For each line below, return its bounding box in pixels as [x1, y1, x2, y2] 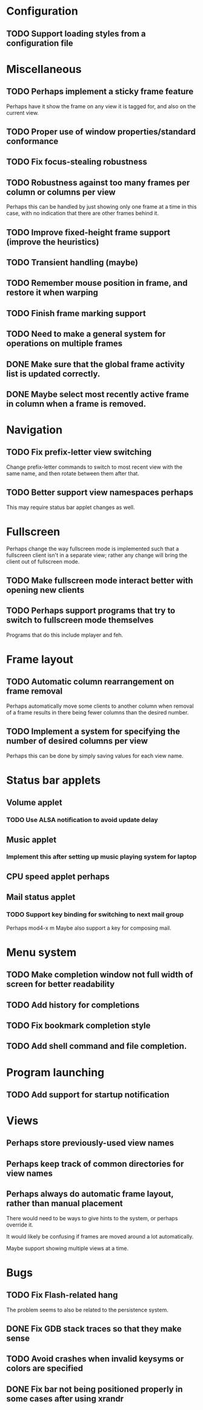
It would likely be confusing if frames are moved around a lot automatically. [6, 1232, 194, 1240]
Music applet [6, 834, 56, 845]
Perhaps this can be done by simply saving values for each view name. [6, 752, 184, 759]
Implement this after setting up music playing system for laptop [6, 852, 197, 861]
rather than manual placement [6, 1198, 123, 1209]
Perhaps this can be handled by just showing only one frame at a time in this [6, 203, 197, 210]
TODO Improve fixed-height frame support [6, 227, 171, 238]
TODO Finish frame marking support [6, 308, 147, 319]
